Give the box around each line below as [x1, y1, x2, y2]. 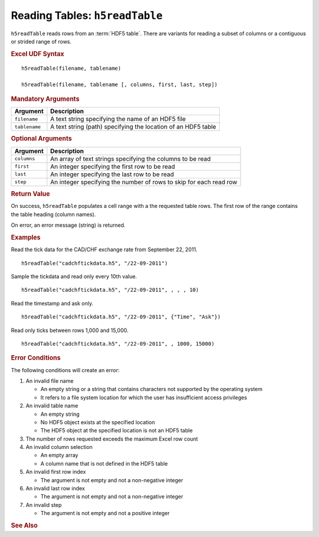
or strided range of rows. [11, 38, 72, 45]
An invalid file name [25, 377, 74, 384]
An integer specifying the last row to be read [50, 170, 174, 178]
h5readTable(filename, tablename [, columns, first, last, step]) [21, 82, 218, 88]
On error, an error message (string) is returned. [11, 222, 126, 229]
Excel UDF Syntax [11, 50, 64, 58]
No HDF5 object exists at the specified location [40, 418, 155, 425]
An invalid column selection [25, 444, 93, 451]
